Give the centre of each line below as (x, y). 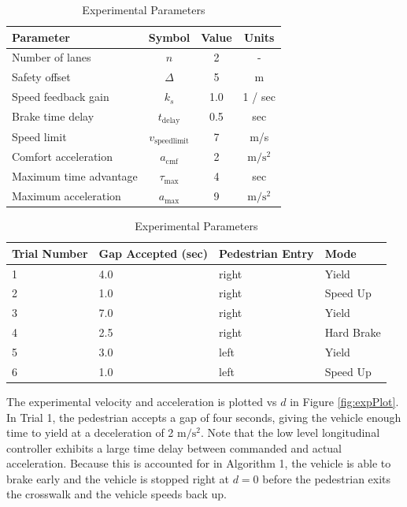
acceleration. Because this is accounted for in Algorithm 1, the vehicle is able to (199, 463)
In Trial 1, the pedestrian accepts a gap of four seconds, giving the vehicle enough (204, 417)
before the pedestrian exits (327, 478)
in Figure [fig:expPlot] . (344, 401)
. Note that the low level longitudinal (290, 432)
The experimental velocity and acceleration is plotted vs (142, 401)
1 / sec (259, 97)
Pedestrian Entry (266, 253)
